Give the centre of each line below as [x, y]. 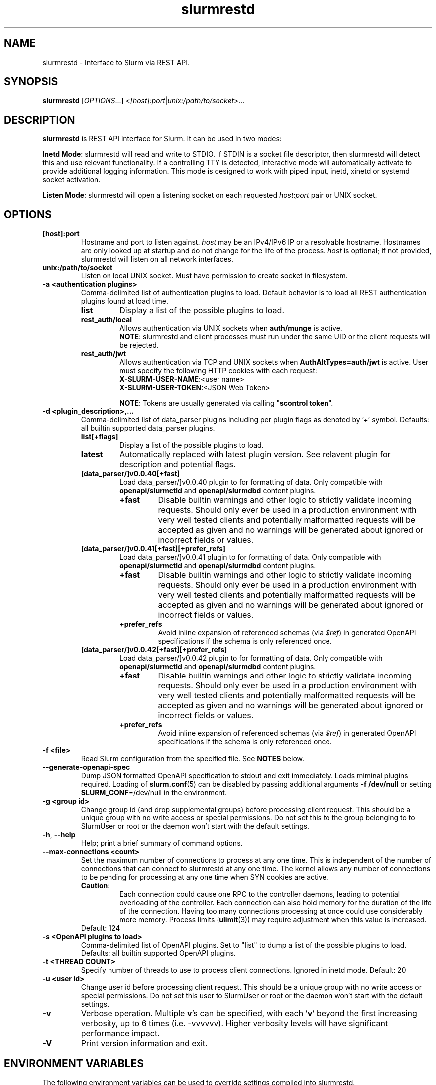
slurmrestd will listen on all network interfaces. [157, 259]
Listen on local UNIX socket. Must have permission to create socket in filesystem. [214, 276]
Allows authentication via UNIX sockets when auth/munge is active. [231, 328]
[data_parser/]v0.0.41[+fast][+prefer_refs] [153, 549]
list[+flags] [100, 437]
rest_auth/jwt [104, 354]
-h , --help [59, 835]
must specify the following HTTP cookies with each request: [218, 371]
